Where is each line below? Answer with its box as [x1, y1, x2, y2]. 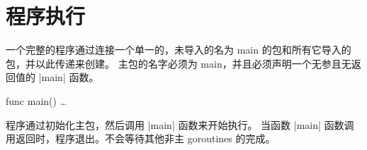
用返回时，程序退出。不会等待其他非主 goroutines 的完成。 [6, 131, 276, 146]
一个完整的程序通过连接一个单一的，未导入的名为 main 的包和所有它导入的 [6, 42, 351, 57]
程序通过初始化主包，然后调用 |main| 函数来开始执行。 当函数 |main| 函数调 [6, 117, 354, 132]
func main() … [6, 93, 67, 108]
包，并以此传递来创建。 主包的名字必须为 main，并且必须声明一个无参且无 [6, 56, 351, 70]
